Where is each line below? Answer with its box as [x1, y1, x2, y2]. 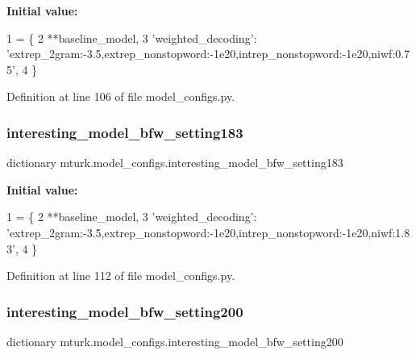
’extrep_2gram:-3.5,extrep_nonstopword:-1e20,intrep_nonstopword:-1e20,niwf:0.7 [6, 45, 410, 62]
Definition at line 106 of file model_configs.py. [6, 88, 235, 105]
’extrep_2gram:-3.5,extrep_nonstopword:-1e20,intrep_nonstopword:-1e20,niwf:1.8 [6, 223, 410, 240]
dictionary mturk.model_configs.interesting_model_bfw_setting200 [6, 332, 343, 349]
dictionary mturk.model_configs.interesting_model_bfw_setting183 [6, 154, 343, 171]
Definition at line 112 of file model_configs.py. [6, 267, 235, 284]
